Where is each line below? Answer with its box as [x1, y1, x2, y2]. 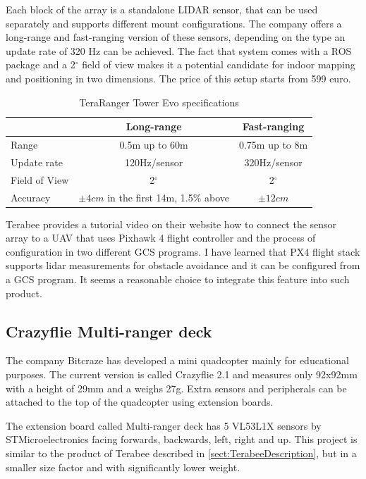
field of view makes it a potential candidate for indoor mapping [82, 57, 355, 72]
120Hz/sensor [124, 154, 183, 169]
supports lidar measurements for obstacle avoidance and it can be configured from [6, 258, 360, 273]
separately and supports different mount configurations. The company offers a [6, 15, 342, 30]
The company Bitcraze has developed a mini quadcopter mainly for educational [6, 353, 349, 368]
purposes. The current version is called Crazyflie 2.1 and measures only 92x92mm [6, 366, 358, 381]
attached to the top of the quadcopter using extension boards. [6, 394, 274, 409]
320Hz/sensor [244, 154, 303, 169]
